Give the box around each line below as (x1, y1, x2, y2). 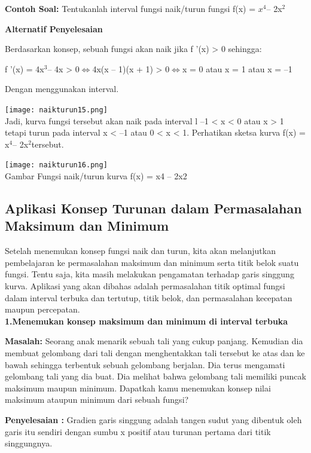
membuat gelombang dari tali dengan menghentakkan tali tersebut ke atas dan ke (5, 347, 305, 359)
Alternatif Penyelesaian (5, 22, 103, 35)
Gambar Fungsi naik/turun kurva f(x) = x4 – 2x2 (5, 170, 187, 182)
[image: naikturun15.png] (5, 105, 108, 114)
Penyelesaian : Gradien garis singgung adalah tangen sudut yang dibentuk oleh (5, 413, 302, 426)
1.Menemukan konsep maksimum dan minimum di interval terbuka (5, 314, 288, 327)
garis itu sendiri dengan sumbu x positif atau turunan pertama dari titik (5, 425, 271, 437)
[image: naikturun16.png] (5, 161, 108, 170)
